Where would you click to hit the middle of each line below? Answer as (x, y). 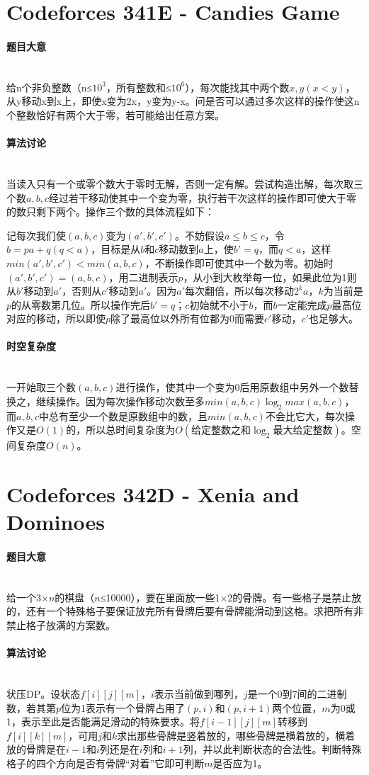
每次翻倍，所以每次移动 (240, 291)
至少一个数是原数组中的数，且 (138, 415)
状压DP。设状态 (44, 693)
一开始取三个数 (41, 387)
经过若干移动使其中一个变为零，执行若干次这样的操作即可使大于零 (202, 197)
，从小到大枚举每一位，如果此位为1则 (270, 277)
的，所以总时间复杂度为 (121, 430)
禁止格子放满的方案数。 (61, 624)
